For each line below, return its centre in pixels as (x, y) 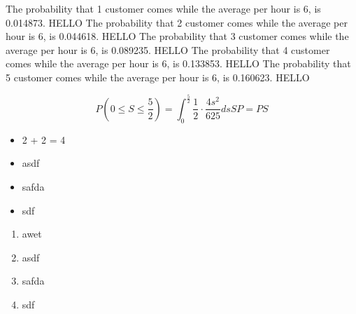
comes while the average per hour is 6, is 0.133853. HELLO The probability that (178, 63)
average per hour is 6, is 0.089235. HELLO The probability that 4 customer (168, 49)
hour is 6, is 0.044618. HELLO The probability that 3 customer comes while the (177, 36)
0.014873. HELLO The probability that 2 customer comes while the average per (177, 22)
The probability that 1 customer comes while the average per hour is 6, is (163, 8)
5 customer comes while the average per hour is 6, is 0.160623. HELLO (158, 77)
